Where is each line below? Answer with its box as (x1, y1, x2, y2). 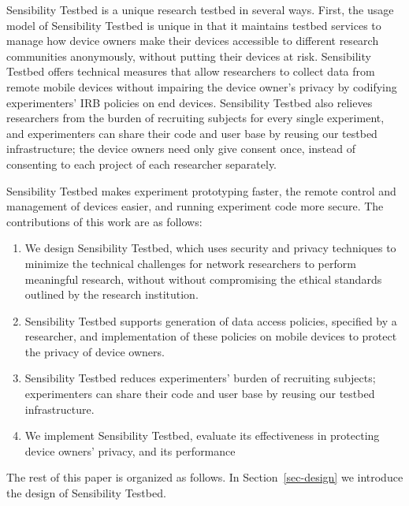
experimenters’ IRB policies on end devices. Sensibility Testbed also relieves (6, 94, 373, 110)
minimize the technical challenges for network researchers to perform (24, 255, 356, 271)
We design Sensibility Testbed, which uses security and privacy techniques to (24, 240, 396, 256)
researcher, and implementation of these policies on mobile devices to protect (24, 328, 397, 344)
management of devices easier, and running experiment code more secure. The (6, 198, 384, 214)
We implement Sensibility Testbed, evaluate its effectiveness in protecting (24, 427, 380, 444)
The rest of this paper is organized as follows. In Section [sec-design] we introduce (6, 469, 403, 486)
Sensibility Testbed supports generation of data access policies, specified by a (24, 312, 397, 329)
